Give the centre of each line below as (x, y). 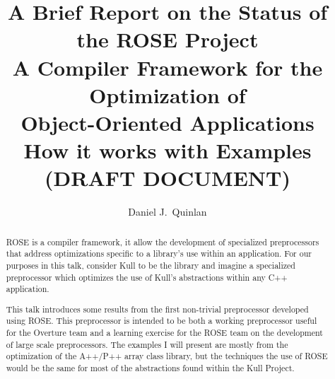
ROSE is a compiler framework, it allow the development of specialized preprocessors (163, 241)
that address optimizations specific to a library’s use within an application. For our (159, 253)
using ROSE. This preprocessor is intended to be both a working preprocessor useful (161, 321)
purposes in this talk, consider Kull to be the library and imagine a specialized (151, 265)
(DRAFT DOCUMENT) (167, 178)
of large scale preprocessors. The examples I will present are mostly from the (147, 344)
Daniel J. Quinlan (167, 212)
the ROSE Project (167, 39)
